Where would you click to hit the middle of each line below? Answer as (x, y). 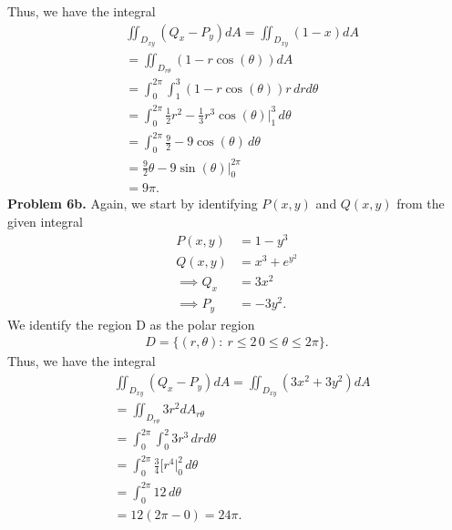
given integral (45, 221)
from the (421, 204)
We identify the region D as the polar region (131, 324)
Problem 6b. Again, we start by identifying (133, 204)
